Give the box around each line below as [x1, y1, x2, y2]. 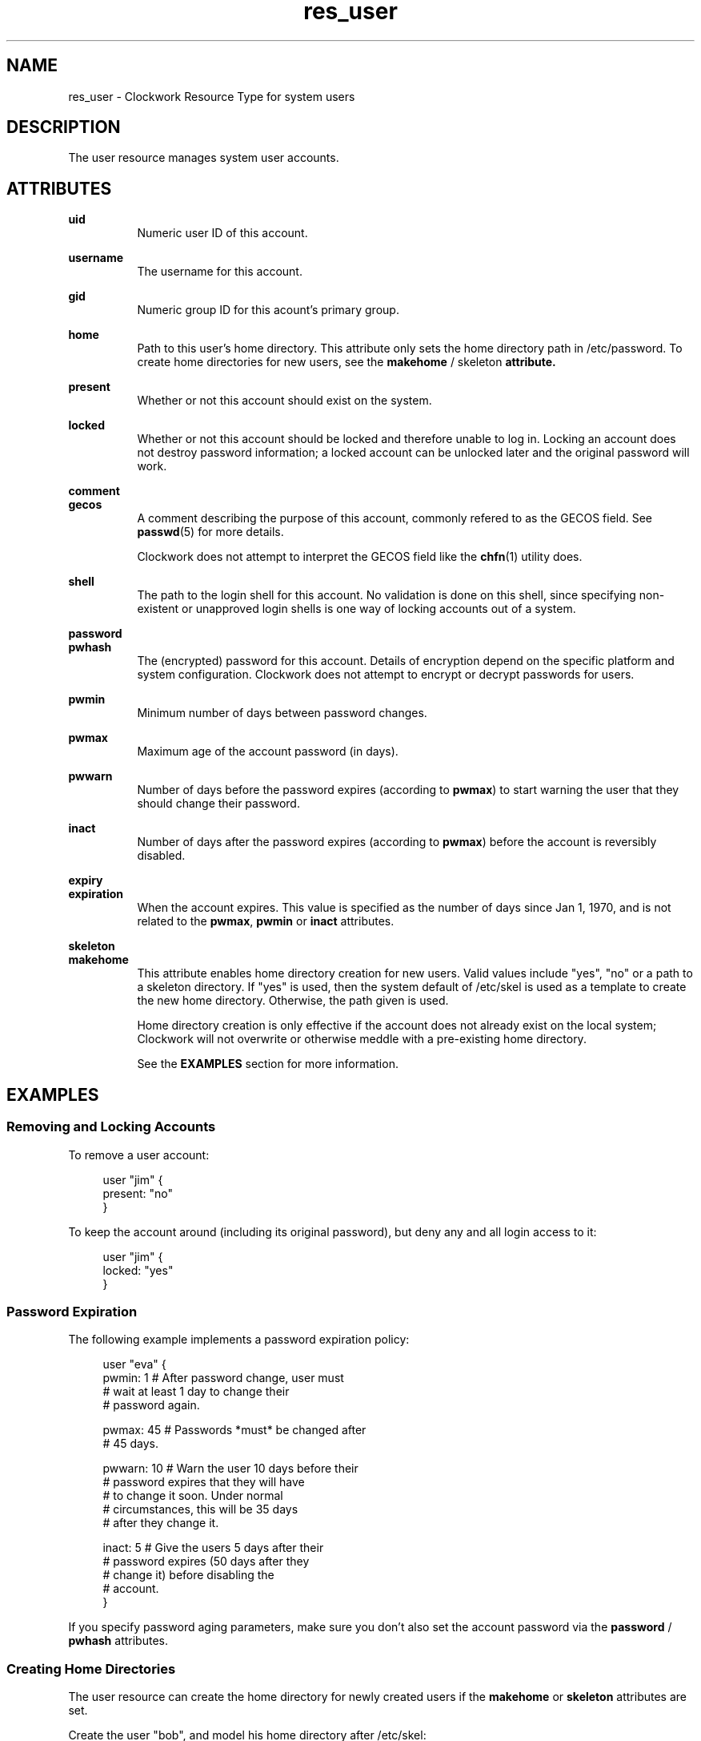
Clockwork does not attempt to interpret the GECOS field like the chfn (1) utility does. [137, 550, 583, 564]
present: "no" [102, 1186, 174, 1200]
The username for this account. [137, 264, 302, 279]
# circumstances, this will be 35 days [102, 1502, 298, 1517]
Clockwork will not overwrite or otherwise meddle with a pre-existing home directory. [137, 1032, 587, 1046]
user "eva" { [102, 1357, 166, 1372]
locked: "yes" [102, 1263, 174, 1277]
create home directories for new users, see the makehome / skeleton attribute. [137, 355, 556, 369]
